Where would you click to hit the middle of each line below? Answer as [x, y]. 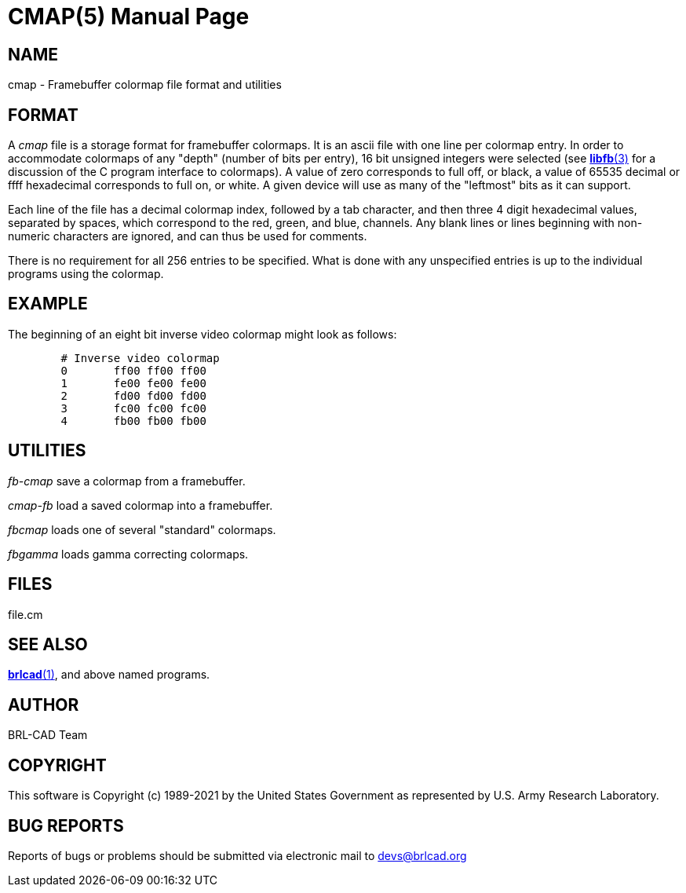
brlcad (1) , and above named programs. [109, 675]
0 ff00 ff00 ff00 [133, 370]
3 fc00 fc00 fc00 [133, 408]
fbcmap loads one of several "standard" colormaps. [142, 529]
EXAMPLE [48, 304]
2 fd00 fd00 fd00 [133, 395]
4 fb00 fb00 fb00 [133, 421]
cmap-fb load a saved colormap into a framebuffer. [140, 505]
